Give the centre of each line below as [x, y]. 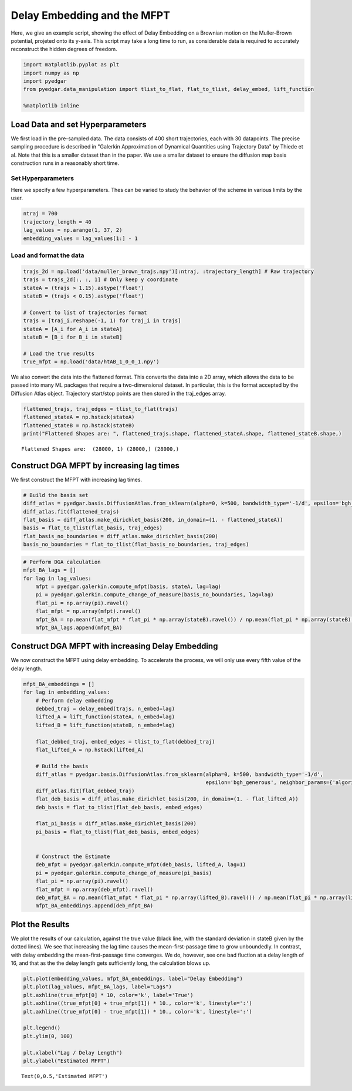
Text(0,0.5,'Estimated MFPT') [65, 1076]
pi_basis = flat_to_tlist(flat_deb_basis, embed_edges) [118, 832]
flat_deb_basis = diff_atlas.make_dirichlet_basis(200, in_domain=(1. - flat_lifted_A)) [167, 799]
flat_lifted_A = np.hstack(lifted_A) [90, 749]
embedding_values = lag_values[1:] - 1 [80, 238]
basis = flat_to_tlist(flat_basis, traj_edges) [93, 528]
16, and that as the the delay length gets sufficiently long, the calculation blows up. [111, 963]
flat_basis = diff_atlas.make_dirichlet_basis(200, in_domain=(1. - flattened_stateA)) [153, 520]
